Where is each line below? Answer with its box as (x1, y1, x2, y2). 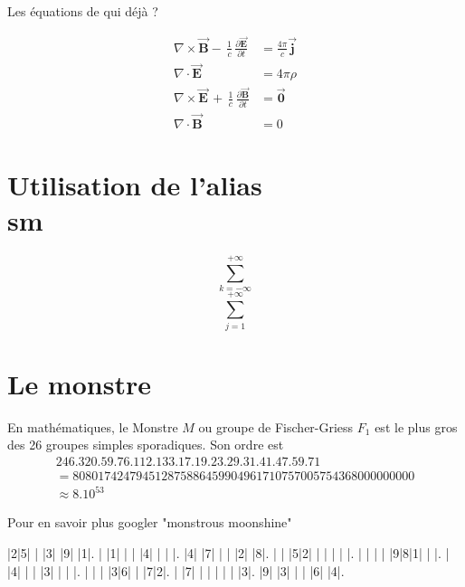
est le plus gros (375, 417, 458, 436)
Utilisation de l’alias (7, 166, 262, 204)
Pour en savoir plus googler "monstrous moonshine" (7, 513, 292, 532)
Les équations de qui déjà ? (7, 2, 158, 20)
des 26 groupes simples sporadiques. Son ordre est (7, 435, 284, 454)
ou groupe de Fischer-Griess (198, 417, 354, 436)
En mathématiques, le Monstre (7, 417, 178, 436)
